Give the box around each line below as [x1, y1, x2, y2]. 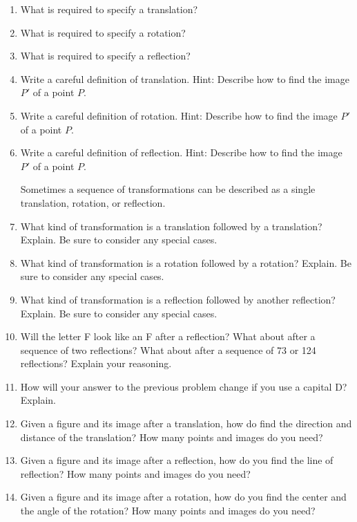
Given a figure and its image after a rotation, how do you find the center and [20, 490, 347, 504]
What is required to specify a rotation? [20, 25, 186, 39]
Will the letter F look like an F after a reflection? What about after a [20, 329, 316, 344]
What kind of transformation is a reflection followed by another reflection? [20, 292, 336, 306]
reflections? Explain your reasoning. [20, 356, 172, 371]
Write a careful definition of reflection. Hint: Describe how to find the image [20, 145, 342, 160]
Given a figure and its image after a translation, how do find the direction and [20, 416, 352, 431]
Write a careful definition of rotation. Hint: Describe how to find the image [20, 108, 338, 122]
